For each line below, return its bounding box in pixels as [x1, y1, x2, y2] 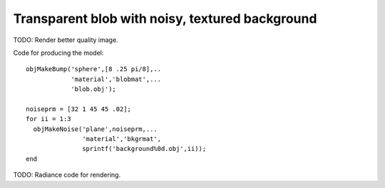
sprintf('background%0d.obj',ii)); [82, 145, 207, 153]
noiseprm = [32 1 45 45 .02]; [26, 105, 132, 113]
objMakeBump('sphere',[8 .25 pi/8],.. [26, 65, 162, 73]
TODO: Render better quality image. [13, 36, 118, 44]
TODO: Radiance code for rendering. [13, 171, 121, 179]
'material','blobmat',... [71, 75, 162, 83]
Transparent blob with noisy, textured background [13, 11, 317, 26]
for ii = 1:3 [26, 115, 71, 123]
